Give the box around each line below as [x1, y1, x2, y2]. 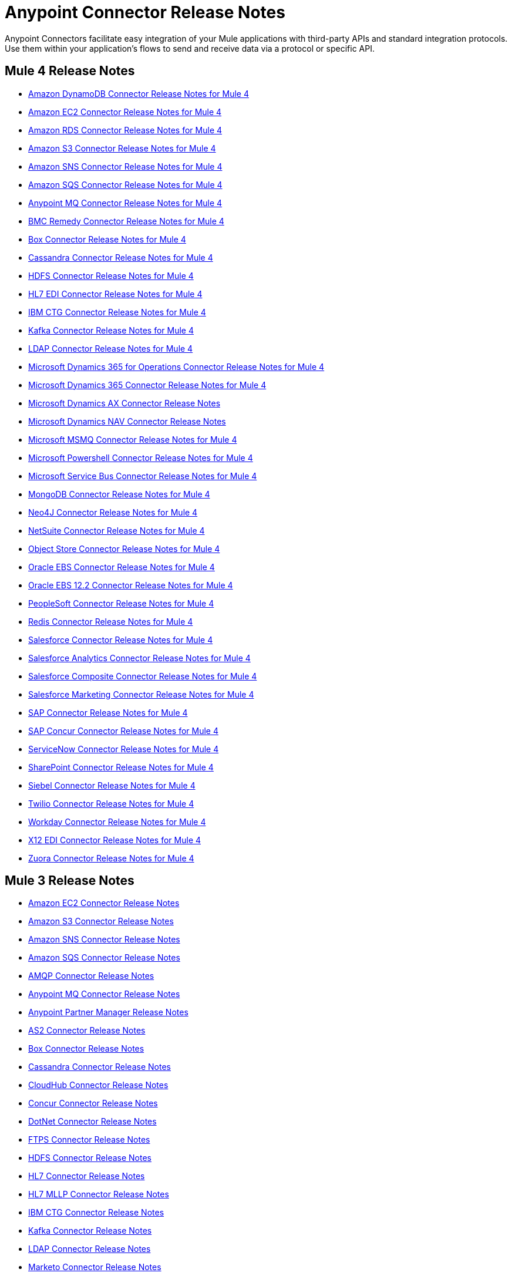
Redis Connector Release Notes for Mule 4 [28, 616, 193, 627]
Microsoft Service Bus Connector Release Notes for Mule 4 [28, 470, 257, 481]
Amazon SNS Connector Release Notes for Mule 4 [28, 161, 223, 171]
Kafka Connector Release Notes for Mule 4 [28, 325, 194, 335]
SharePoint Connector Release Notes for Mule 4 [28, 762, 214, 772]
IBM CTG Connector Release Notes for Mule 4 [28, 307, 206, 317]
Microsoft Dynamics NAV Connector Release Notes [28, 416, 226, 426]
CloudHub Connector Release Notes [28, 1080, 169, 1090]
